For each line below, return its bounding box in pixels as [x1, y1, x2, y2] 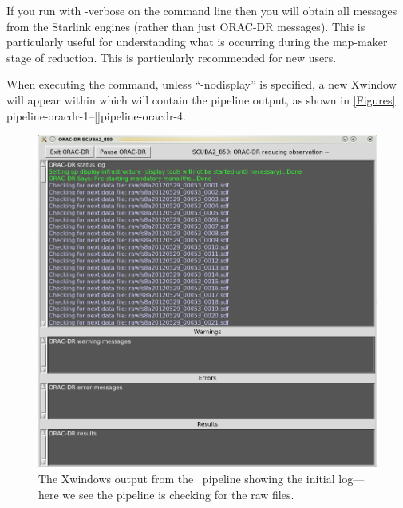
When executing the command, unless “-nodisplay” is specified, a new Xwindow [6, 76, 397, 93]
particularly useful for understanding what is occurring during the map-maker [6, 33, 388, 50]
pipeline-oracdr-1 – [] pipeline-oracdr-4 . [6, 107, 187, 124]
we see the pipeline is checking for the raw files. [62, 486, 294, 502]
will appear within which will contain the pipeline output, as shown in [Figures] [6, 91, 396, 108]
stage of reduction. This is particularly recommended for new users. [6, 49, 337, 65]
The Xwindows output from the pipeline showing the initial [38, 470, 335, 486]
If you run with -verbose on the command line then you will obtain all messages [6, 2, 397, 18]
